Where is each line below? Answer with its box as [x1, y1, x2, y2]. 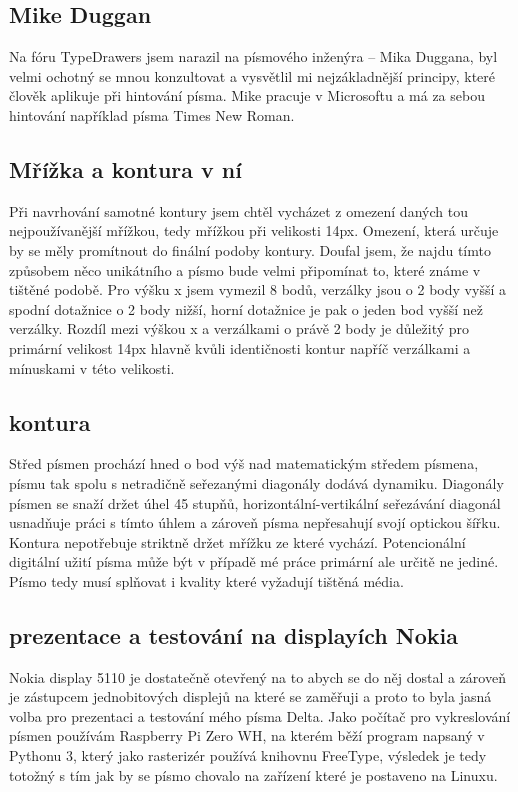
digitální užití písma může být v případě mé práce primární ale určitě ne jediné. [9, 551, 499, 572]
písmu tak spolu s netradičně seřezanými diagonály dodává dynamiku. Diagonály [9, 472, 504, 493]
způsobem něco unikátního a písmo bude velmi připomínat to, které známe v [9, 259, 481, 280]
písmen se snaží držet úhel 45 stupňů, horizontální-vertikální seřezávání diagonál [9, 492, 501, 513]
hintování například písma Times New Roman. [9, 104, 295, 125]
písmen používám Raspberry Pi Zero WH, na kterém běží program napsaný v [9, 725, 485, 746]
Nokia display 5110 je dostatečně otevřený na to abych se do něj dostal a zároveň [9, 666, 506, 687]
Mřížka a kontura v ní [9, 153, 242, 184]
